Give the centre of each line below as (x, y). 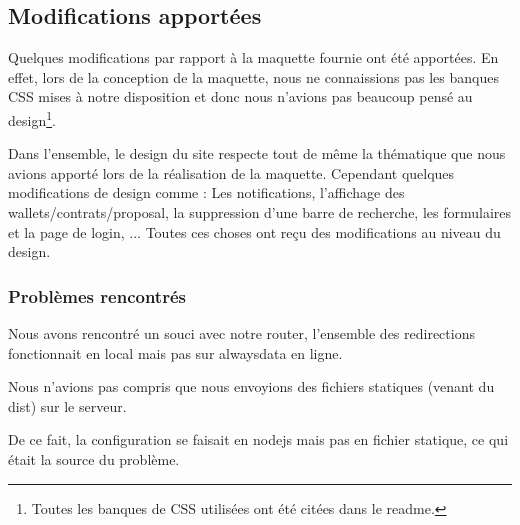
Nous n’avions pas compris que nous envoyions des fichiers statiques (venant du (251, 386)
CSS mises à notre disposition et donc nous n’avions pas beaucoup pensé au (240, 96)
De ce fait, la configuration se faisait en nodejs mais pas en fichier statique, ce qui (258, 439)
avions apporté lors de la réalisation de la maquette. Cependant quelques (231, 172)
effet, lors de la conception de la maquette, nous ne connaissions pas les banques (253, 76)
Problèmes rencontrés (97, 295)
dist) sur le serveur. (67, 405)
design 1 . (32, 118)
